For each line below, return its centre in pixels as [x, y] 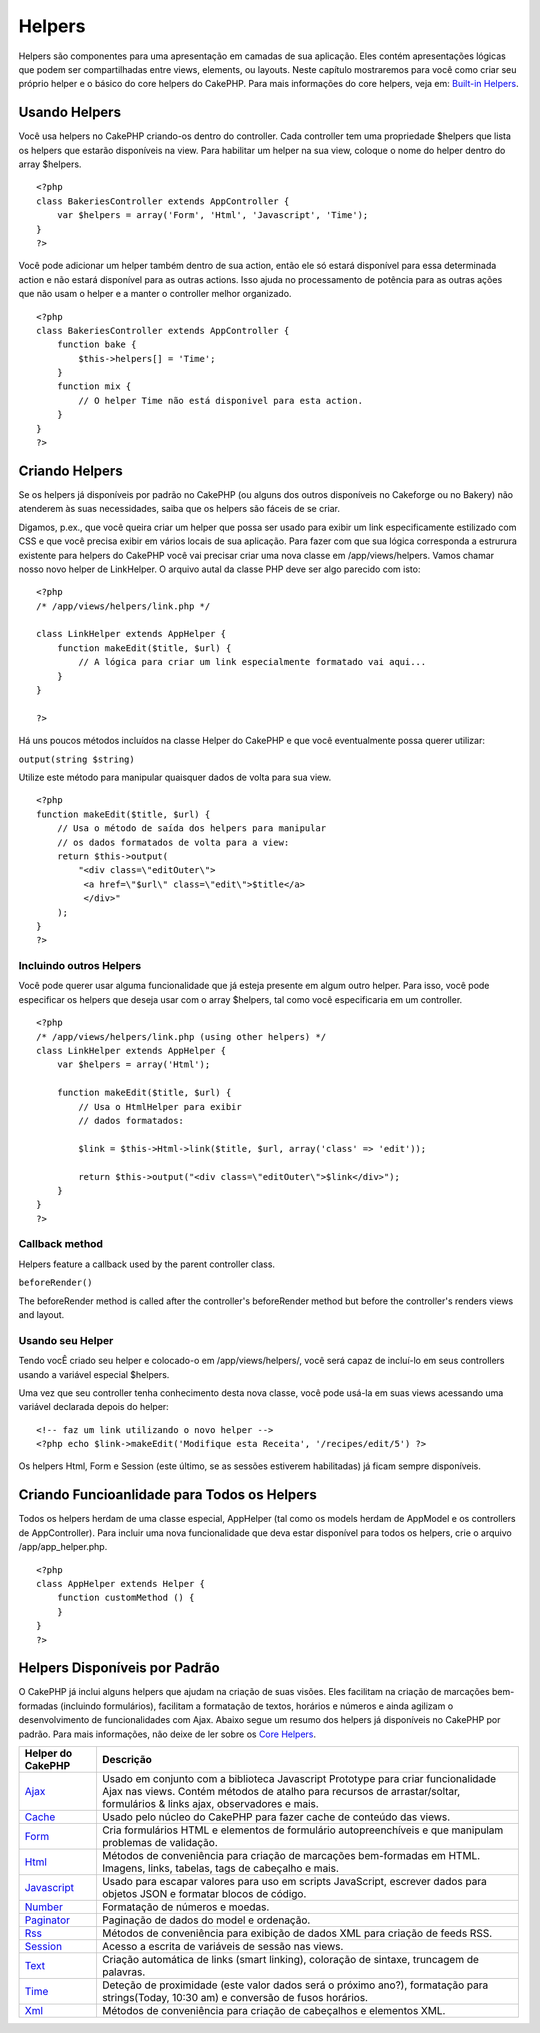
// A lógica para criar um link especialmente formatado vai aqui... [252, 662]
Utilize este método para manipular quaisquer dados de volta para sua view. [175, 777]
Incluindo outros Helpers [80, 966]
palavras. [123, 1972]
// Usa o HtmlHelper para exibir [160, 1106]
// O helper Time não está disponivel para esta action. [221, 400]
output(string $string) [76, 759]
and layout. [41, 1314]
